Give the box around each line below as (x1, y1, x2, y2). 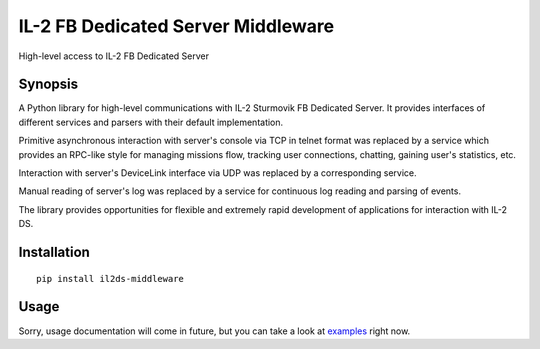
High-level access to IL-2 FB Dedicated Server (18, 50, 210, 62)
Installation (18, 244, 90, 260)
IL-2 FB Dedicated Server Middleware (18, 15, 335, 37)
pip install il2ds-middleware (36, 273, 185, 284)
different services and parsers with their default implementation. (18, 116, 284, 128)
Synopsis (18, 76, 79, 93)
